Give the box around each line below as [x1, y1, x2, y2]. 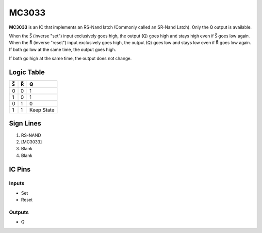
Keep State [29, 107, 55, 113]
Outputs [9, 209, 29, 216]
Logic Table [9, 68, 45, 76]
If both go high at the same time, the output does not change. [9, 56, 132, 62]
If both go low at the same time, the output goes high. [9, 47, 116, 52]
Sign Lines [9, 119, 41, 128]
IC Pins [9, 165, 31, 173]
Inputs [9, 180, 25, 186]
